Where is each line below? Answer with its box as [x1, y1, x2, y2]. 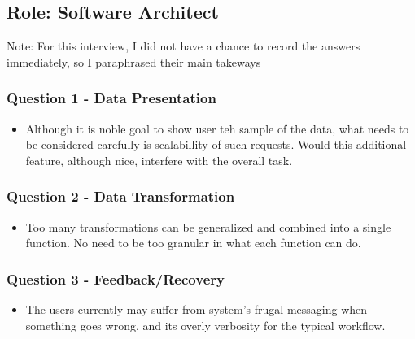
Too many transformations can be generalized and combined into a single [25, 218, 391, 235]
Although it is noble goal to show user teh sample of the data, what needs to [25, 120, 409, 137]
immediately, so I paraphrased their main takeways [7, 53, 261, 70]
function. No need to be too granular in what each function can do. [25, 234, 361, 251]
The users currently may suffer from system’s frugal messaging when [25, 301, 368, 318]
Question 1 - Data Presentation [7, 88, 216, 108]
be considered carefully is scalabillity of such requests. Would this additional [25, 136, 407, 153]
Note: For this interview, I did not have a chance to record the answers [7, 37, 360, 54]
